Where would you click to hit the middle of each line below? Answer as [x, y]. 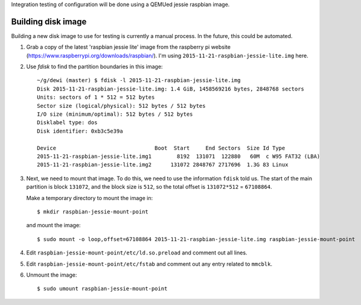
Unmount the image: [52, 275]
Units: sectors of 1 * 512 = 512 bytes [96, 97]
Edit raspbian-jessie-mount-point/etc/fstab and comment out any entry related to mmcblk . [149, 264]
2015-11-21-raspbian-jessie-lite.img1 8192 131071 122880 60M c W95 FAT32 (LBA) [179, 156]
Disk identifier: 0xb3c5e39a [80, 131]
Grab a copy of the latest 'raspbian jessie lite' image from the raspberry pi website [128, 47]
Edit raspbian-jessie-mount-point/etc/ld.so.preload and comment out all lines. [137, 253]
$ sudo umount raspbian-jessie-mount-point [102, 289]
